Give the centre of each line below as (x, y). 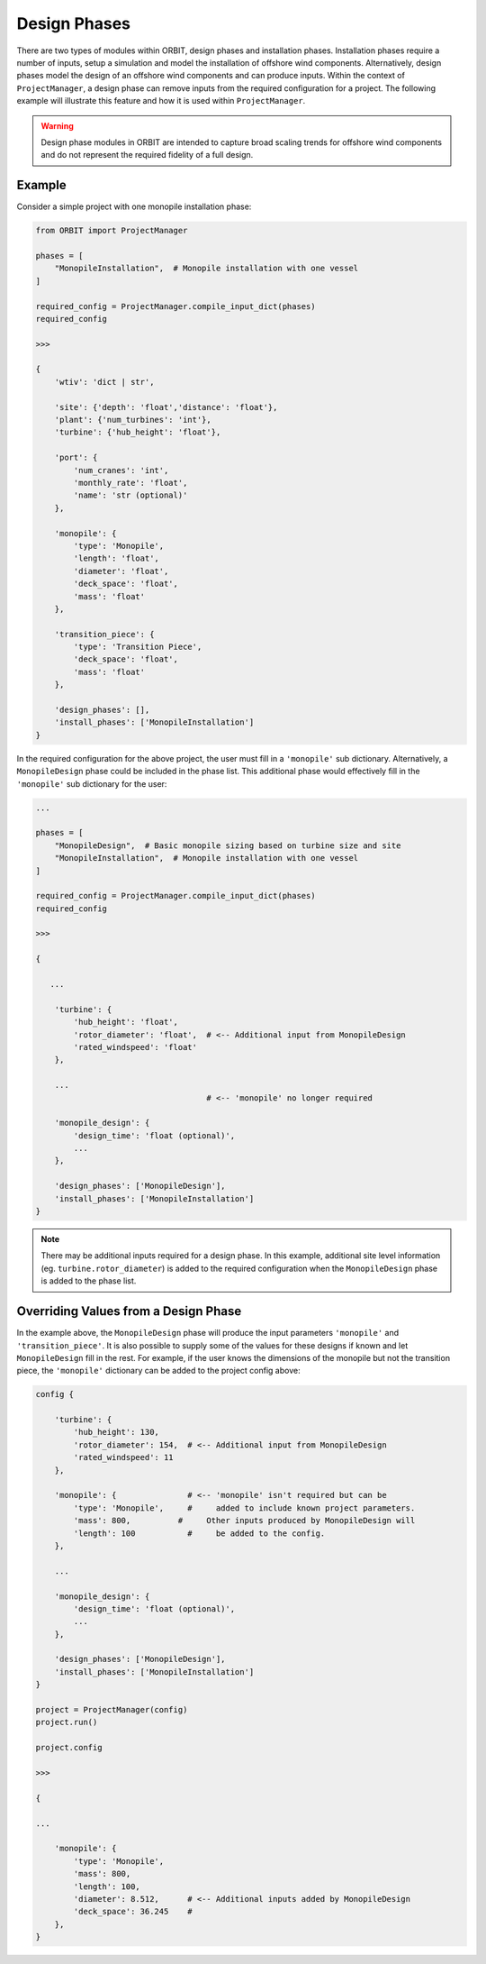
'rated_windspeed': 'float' (135, 1047)
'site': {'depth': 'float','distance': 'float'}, (166, 407)
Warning (57, 125)
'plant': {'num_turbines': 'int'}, (133, 420)
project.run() (67, 1722)
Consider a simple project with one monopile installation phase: (134, 206)
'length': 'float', (116, 558)
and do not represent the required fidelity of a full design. (147, 155)
